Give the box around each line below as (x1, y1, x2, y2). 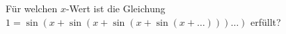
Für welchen (6, 1, 58, 15)
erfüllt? (251, 14, 281, 29)
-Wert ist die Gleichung (65, 1, 166, 15)
